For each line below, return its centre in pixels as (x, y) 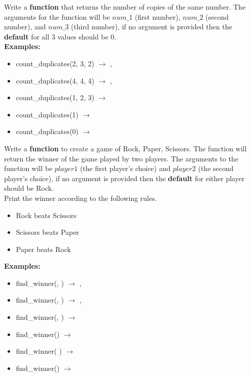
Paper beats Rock (43, 249)
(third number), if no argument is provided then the (152, 27)
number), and (25, 27)
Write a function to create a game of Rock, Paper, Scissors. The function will (125, 148)
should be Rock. (29, 188)
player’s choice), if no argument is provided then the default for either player (124, 178)
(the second (216, 168)
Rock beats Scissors (46, 215)
